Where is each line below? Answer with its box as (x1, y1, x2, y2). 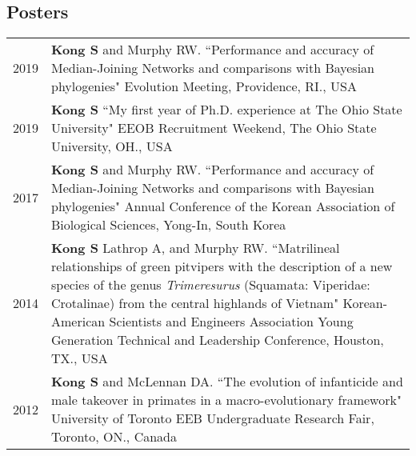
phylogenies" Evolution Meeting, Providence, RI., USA (51, 77, 357, 96)
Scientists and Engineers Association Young (109, 312, 354, 331)
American (51, 312, 106, 331)
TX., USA (51, 349, 108, 368)
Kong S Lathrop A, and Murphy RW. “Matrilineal (51, 238, 340, 258)
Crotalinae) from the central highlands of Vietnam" (51, 294, 339, 313)
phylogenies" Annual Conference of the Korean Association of (51, 197, 395, 216)
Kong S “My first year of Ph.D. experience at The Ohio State (51, 100, 402, 119)
